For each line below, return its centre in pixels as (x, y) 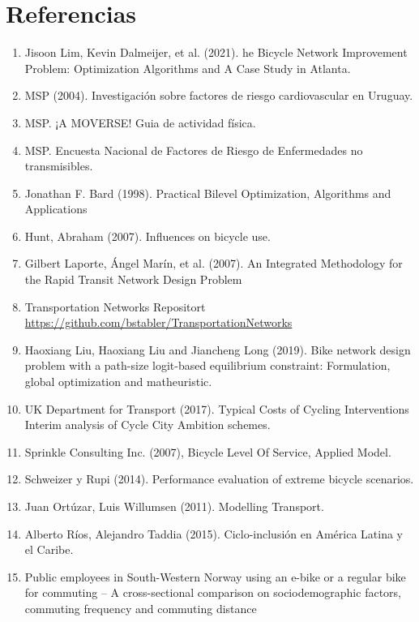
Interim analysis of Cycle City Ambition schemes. (148, 425)
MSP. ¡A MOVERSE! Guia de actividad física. (140, 122)
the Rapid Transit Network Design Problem (133, 279)
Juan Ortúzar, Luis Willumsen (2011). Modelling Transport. (174, 506)
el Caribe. (49, 549)
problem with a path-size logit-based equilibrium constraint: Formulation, (207, 365)
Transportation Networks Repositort (115, 306)
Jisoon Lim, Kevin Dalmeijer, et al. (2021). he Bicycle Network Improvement (216, 52)
